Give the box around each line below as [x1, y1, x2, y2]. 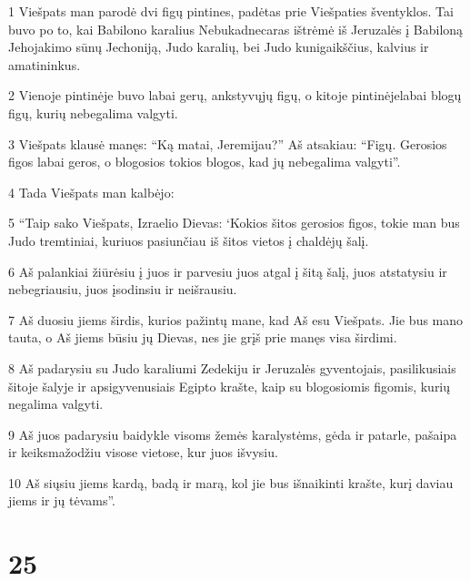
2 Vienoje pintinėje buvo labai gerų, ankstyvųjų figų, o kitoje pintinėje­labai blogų [8, 86, 462, 105]
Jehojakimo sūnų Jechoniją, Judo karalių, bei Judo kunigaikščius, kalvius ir [8, 37, 429, 56]
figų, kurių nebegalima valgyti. [8, 103, 178, 122]
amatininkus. [8, 55, 81, 74]
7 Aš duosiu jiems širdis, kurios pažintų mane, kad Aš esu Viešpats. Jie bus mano [8, 310, 464, 329]
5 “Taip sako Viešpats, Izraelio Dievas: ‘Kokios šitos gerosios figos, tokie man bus [8, 213, 460, 232]
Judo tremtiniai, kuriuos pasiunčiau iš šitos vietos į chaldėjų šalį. [8, 230, 369, 250]
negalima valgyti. [8, 394, 104, 413]
